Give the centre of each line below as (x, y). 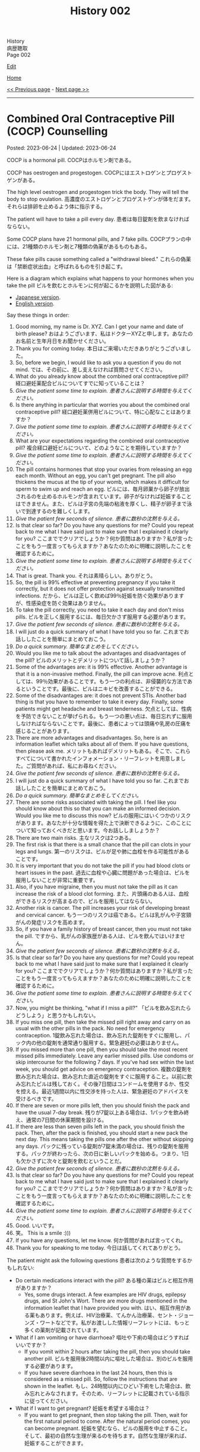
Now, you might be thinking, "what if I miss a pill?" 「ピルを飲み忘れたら (103, 1008)
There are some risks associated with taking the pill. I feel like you (96, 803)
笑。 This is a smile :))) (43, 1233)
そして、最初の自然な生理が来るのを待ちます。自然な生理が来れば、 (107, 1436)
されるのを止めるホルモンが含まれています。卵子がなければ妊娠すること (103, 496)
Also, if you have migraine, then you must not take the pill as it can (96, 887)
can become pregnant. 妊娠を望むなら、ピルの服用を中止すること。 (107, 1428)
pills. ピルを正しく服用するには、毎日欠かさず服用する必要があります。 (102, 617)
